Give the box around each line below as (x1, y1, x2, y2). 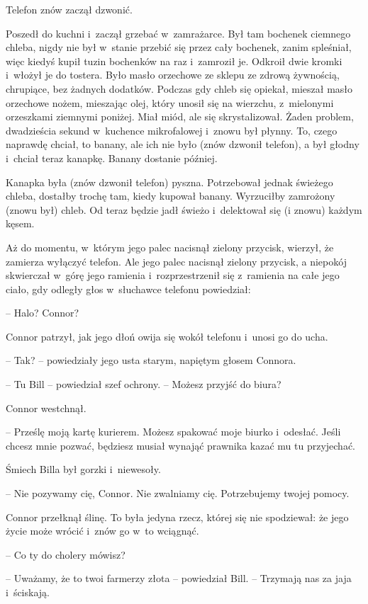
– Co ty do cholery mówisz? (6, 547, 126, 562)
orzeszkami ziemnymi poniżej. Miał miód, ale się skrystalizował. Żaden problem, (6, 109, 354, 124)
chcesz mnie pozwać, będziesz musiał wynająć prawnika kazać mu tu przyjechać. (6, 438, 355, 452)
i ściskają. (6, 585, 50, 599)
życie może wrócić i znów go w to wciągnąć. (6, 523, 199, 538)
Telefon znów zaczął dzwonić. (6, 2, 133, 16)
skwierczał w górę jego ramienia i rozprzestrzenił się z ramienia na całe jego (6, 268, 340, 283)
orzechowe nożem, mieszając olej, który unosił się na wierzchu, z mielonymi (6, 95, 334, 110)
